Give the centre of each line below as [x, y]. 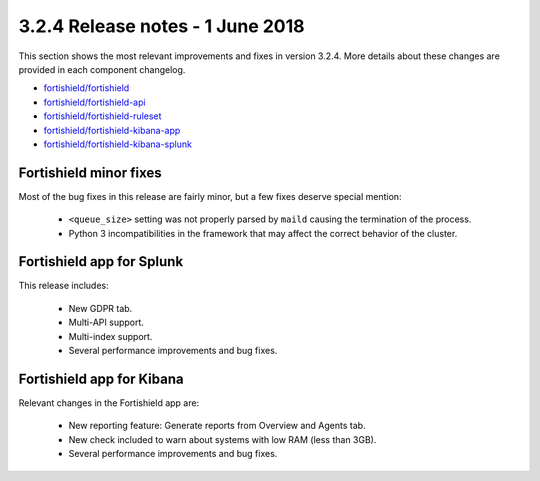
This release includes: [63, 286]
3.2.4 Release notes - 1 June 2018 [161, 26]
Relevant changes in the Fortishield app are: [109, 402]
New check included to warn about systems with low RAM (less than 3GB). [222, 439]
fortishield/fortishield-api [94, 102]
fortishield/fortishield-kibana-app [112, 130]
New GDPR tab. [100, 308]
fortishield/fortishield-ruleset [102, 116]
